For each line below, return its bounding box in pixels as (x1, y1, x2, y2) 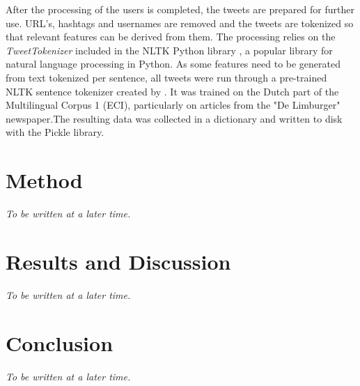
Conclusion (6, 328, 114, 357)
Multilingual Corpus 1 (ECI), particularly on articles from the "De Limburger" (6, 98, 341, 112)
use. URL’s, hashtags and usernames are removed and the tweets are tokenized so (6, 15, 354, 30)
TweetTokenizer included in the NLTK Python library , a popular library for (6, 43, 333, 57)
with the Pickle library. (6, 125, 104, 139)
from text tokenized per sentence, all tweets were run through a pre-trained (6, 70, 327, 84)
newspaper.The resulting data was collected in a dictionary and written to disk (6, 111, 343, 125)
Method (6, 166, 83, 194)
